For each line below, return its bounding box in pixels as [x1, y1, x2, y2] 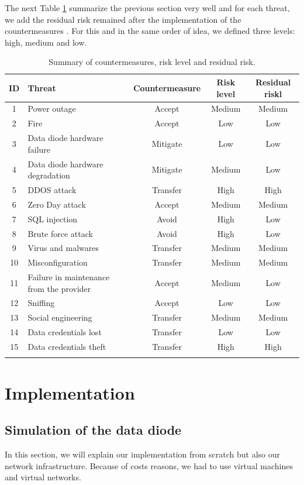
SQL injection [27, 212, 78, 225]
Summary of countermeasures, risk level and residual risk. [49, 56, 255, 68]
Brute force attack [27, 227, 93, 239]
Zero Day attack [27, 198, 86, 210]
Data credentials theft [27, 340, 106, 352]
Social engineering [27, 311, 92, 324]
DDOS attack [27, 183, 77, 195]
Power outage [27, 102, 76, 115]
